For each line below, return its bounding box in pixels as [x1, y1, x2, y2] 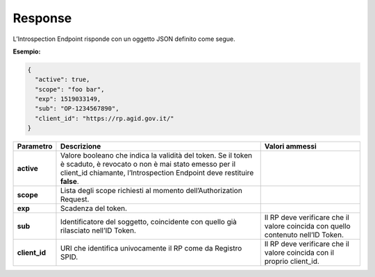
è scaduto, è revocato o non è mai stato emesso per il [60, 160, 236, 169]
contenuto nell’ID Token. [264, 230, 344, 240]
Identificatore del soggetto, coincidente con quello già [60, 217, 237, 227]
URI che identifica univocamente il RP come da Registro [60, 244, 242, 253]
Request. [60, 194, 90, 204]
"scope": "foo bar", [35, 85, 105, 93]
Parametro [17, 142, 53, 151]
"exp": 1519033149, [35, 95, 101, 103]
